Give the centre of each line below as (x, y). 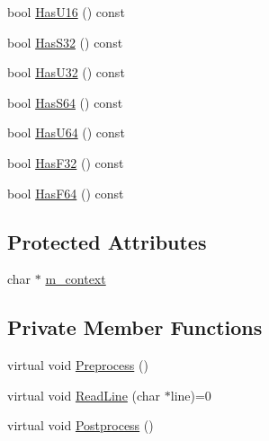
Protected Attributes (107, 241)
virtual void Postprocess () (81, 425)
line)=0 (191, 395)
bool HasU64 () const (66, 132)
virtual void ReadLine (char (84, 395)
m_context (76, 279)
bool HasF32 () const (66, 162)
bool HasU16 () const (66, 12)
